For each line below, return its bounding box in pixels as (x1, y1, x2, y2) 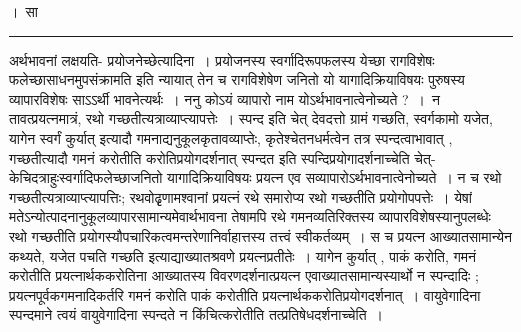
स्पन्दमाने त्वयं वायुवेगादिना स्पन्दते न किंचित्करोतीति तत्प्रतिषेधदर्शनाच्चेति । (9, 304, 383, 325)
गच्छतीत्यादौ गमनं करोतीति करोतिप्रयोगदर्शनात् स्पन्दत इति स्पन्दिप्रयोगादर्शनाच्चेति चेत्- (9, 147, 436, 168)
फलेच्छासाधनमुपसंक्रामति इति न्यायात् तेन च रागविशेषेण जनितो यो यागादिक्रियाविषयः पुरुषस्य (9, 69, 465, 90)
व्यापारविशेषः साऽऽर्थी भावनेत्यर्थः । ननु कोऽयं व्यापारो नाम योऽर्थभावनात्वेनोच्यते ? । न (9, 88, 440, 109)
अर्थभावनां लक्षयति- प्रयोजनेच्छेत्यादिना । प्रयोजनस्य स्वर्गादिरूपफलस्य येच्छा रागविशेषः (9, 49, 435, 70)
